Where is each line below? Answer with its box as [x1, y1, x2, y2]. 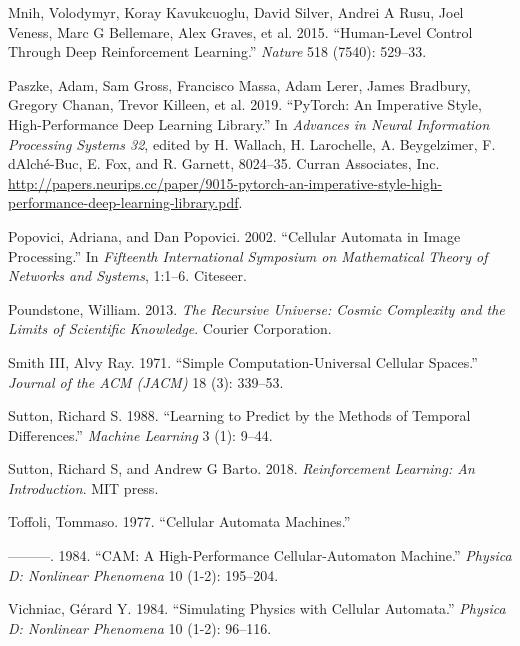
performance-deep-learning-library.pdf [8, 192, 239, 213]
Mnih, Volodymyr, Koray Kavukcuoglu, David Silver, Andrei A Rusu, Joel [8, 2, 464, 22]
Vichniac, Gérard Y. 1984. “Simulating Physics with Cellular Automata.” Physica [8, 598, 506, 619]
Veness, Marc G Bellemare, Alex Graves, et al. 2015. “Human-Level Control [8, 21, 473, 42]
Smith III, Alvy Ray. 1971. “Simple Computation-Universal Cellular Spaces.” [8, 351, 478, 372]
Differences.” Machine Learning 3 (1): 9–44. [8, 424, 273, 445]
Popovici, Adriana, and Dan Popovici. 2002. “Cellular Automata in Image [8, 225, 461, 246]
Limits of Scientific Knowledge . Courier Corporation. [8, 318, 332, 339]
